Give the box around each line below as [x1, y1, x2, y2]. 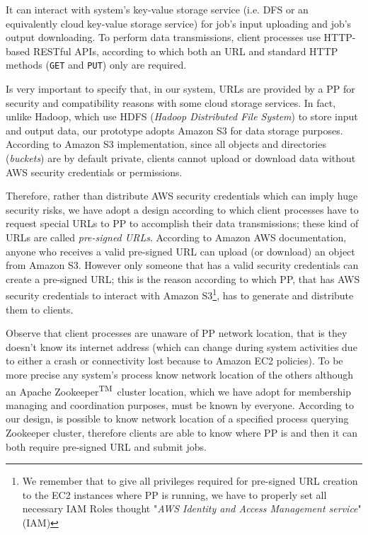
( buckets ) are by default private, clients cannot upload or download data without [6, 151, 356, 165]
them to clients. [6, 301, 74, 316]
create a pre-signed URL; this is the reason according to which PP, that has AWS [6, 271, 360, 286]
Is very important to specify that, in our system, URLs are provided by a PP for [6, 81, 355, 96]
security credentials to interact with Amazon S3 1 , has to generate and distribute [6, 286, 354, 302]
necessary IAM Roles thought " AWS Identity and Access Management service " [22, 501, 362, 516]
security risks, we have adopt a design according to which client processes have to [6, 202, 359, 217]
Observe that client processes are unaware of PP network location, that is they [6, 326, 347, 340]
